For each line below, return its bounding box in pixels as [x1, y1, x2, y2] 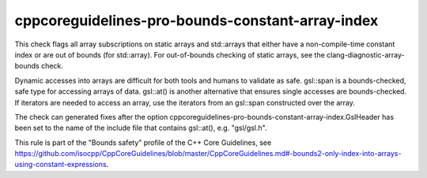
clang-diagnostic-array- [327, 50, 405, 59]
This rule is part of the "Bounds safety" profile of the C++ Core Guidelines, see [14, 138, 272, 147]
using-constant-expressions [14, 160, 107, 169]
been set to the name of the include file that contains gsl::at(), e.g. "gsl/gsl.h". [14, 123, 267, 133]
